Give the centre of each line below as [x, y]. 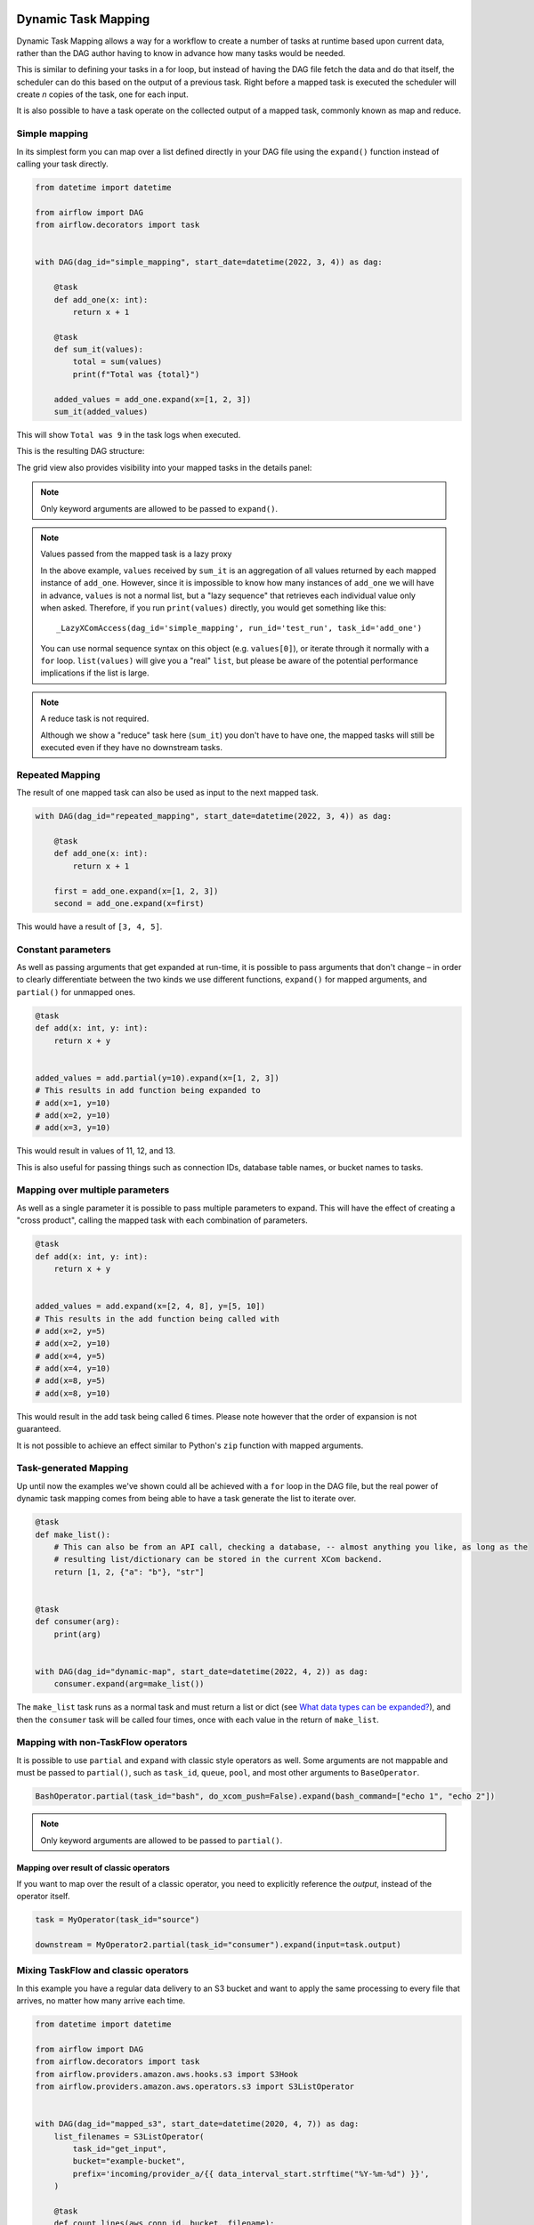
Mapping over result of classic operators [93, 1867]
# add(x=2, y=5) [71, 1331]
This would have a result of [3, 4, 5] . [89, 926]
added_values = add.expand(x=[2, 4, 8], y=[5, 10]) [150, 1307]
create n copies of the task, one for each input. [102, 94]
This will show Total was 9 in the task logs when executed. [129, 435]
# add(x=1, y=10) [73, 1103]
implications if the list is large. [95, 673]
